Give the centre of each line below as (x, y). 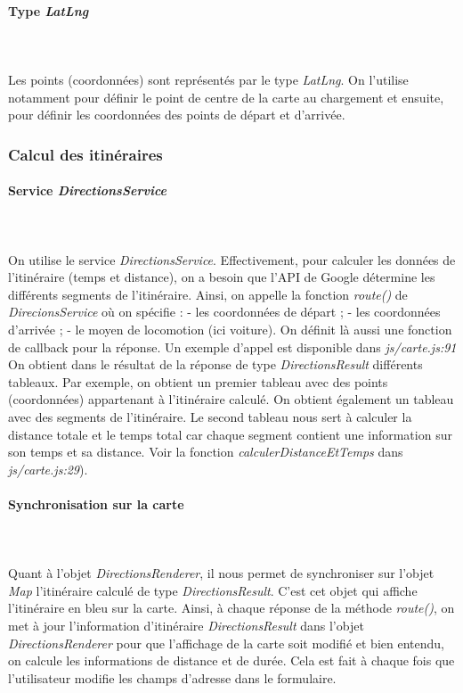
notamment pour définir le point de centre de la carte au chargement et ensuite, (226, 97)
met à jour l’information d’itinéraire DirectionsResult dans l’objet (186, 626)
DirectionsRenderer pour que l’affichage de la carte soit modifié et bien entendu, (226, 643)
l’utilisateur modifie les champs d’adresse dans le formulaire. (172, 677)
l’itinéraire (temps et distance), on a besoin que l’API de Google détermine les (222, 277)
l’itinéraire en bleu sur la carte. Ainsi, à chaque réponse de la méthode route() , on (231, 608)
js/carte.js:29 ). (48, 469)
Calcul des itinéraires (85, 154)
